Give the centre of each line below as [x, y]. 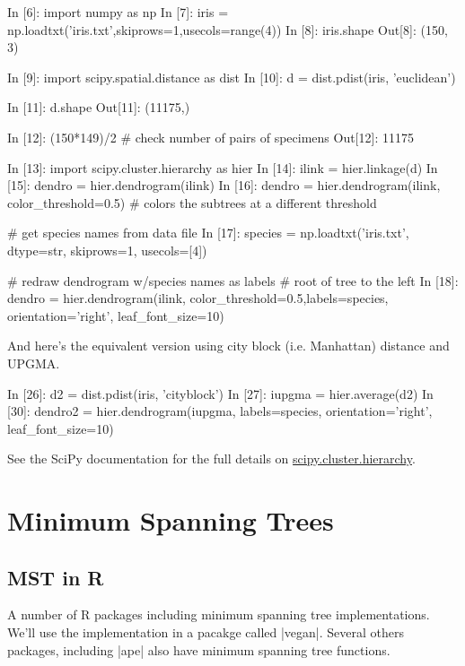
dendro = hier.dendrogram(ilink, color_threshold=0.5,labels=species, [198, 298]
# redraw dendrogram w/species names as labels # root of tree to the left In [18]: [233, 280]
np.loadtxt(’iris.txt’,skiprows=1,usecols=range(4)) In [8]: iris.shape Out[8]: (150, [228, 29]
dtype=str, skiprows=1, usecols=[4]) [107, 250]
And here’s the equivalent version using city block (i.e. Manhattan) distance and [228, 346]
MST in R [56, 577]
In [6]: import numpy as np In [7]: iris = [118, 12]
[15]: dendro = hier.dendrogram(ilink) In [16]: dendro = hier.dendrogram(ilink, [224, 185]
